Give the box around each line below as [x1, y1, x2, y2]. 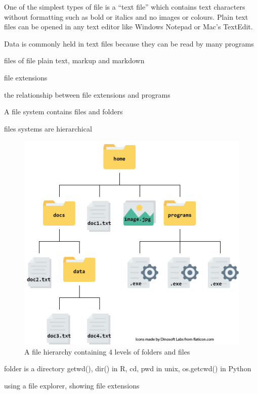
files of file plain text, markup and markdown [4, 55, 145, 66]
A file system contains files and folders [4, 106, 123, 117]
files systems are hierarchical [4, 123, 92, 134]
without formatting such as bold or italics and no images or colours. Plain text [4, 11, 248, 22]
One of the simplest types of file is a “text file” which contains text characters [4, 2, 245, 12]
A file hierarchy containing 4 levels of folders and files [24, 346, 190, 357]
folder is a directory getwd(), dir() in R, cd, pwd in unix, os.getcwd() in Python [4, 363, 251, 374]
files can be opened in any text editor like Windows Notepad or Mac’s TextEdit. [4, 21, 253, 32]
